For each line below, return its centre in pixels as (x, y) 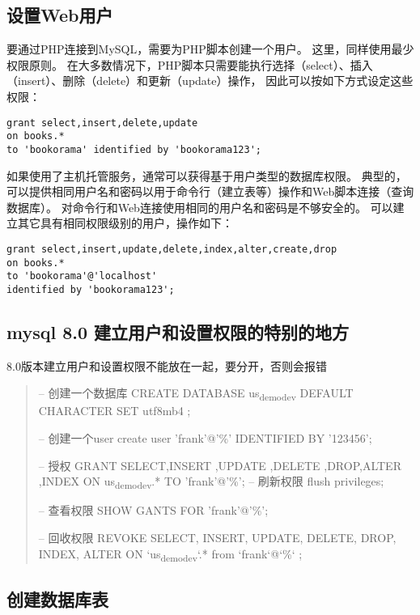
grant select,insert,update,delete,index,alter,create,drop (172, 249)
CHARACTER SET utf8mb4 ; (115, 411)
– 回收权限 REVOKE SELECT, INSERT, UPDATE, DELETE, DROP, (217, 537)
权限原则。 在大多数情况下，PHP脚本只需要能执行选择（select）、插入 (190, 64)
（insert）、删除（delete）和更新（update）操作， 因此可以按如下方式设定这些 (210, 81)
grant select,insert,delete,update (102, 123)
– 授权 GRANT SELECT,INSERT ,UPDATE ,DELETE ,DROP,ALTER (220, 465)
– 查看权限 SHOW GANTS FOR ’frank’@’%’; (153, 510)
